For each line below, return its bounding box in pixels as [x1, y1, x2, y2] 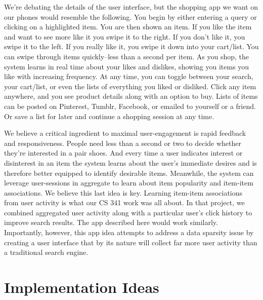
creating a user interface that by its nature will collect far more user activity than [4, 237, 257, 247]
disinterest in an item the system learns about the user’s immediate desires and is [4, 157, 257, 168]
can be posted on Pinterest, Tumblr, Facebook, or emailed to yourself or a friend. [4, 100, 256, 111]
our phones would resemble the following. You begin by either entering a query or [4, 11, 257, 22]
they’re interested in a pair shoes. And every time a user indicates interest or [4, 147, 243, 158]
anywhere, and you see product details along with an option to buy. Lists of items [4, 91, 258, 101]
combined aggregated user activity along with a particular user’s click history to [4, 207, 252, 217]
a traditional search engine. [4, 247, 89, 257]
